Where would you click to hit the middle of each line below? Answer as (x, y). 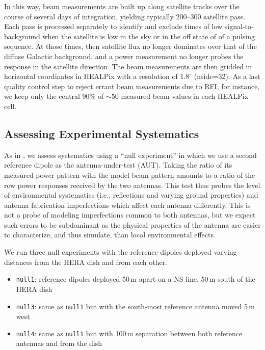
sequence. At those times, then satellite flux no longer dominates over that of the (130, 46)
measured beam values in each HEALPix (185, 96)
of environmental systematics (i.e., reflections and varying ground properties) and (131, 195)
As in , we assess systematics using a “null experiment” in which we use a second (130, 155)
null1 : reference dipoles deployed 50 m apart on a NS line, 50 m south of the (136, 279)
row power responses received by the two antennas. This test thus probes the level (132, 185)
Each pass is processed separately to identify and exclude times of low (113, 26)
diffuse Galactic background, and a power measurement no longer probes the (124, 56)
